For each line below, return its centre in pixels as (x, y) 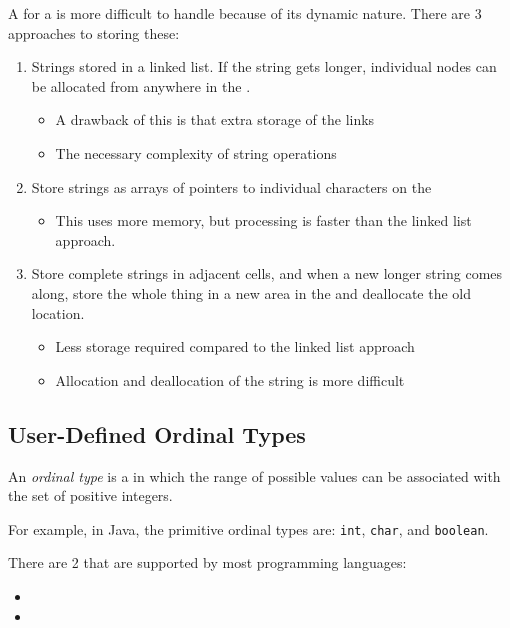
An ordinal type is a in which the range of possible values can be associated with (254, 475)
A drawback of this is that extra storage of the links (215, 119)
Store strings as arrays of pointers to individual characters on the (231, 186)
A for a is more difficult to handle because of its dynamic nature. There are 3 (245, 13)
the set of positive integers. (90, 495)
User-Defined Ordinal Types (157, 433)
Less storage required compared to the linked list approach (235, 346)
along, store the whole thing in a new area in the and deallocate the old (251, 292)
